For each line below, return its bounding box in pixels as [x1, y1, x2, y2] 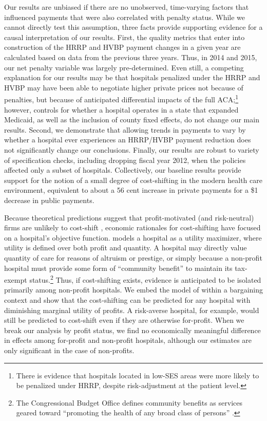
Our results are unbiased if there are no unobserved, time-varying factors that [4, 2, 249, 12]
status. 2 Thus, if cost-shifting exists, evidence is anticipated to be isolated [29, 273, 261, 285]
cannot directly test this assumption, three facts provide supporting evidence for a [4, 22, 263, 32]
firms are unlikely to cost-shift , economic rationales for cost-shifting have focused [4, 222, 261, 233]
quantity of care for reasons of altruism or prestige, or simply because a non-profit [4, 252, 262, 263]
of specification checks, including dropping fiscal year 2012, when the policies [4, 154, 246, 165]
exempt [4, 274, 27, 285]
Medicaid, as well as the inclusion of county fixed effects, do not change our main [4, 114, 259, 125]
